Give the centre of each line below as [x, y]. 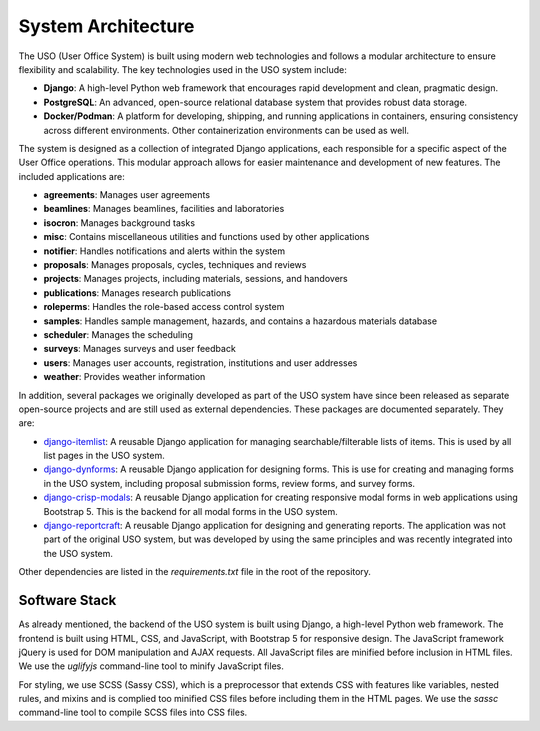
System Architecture [106, 26]
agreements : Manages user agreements [126, 195]
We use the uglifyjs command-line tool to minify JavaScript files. [151, 666]
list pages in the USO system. [104, 456]
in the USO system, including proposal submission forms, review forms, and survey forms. [229, 483]
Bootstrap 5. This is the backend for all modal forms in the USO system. [191, 511]
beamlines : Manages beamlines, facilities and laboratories [164, 209]
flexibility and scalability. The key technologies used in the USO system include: [182, 69]
